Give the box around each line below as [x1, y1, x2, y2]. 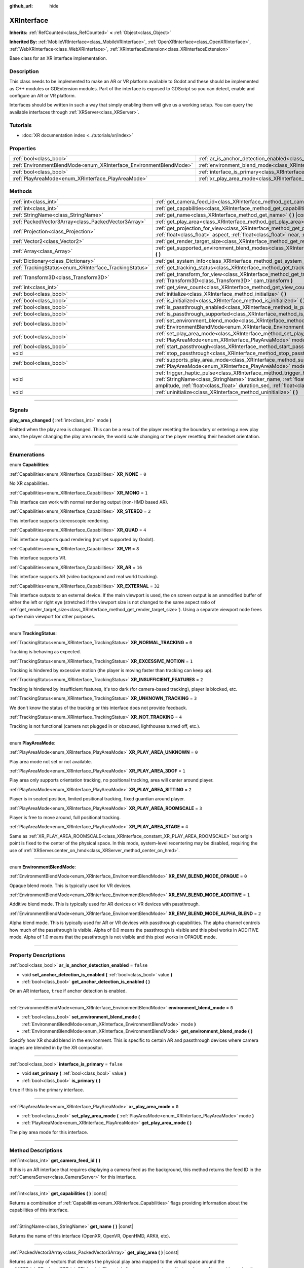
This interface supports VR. [9, 555, 67, 561]
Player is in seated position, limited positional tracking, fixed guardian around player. [9, 796, 185, 802]
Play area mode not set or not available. [9, 758, 92, 764]
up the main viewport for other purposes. [9, 614, 96, 620]
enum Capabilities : [9, 462, 50, 468]
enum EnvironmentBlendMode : [9, 864, 76, 870]
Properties [9, 145, 36, 152]
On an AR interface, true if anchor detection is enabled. [9, 988, 127, 994]
